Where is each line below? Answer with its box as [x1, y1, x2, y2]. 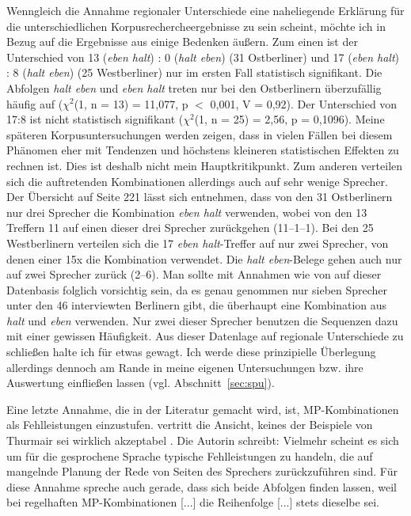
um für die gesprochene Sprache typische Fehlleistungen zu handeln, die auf [6, 447, 373, 464]
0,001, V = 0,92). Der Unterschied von [210, 95, 398, 112]
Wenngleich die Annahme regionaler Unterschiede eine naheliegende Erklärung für [6, 2, 405, 18]
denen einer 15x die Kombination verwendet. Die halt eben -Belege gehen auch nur [6, 250, 402, 267]
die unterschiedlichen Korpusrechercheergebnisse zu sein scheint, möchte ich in [6, 17, 386, 34]
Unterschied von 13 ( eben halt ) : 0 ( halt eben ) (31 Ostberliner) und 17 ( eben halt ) [6, 48, 400, 65]
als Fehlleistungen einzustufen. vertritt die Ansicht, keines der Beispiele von [6, 416, 373, 433]
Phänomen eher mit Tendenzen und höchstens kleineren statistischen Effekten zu [6, 142, 399, 158]
